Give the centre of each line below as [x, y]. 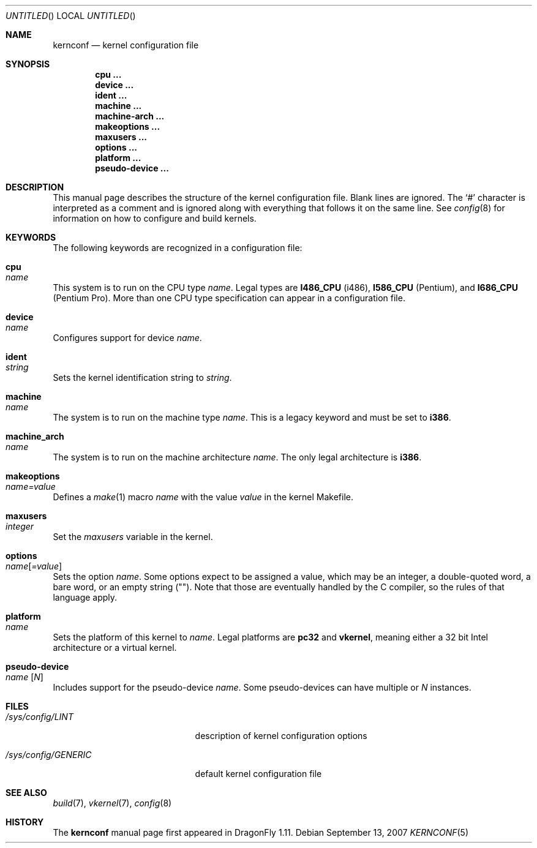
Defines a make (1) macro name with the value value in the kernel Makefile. [203, 497]
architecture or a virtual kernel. [115, 647]
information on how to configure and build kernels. [155, 218]
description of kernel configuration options [281, 736]
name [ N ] [24, 677]
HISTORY [25, 822]
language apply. [85, 597]
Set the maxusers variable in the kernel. [133, 537]
